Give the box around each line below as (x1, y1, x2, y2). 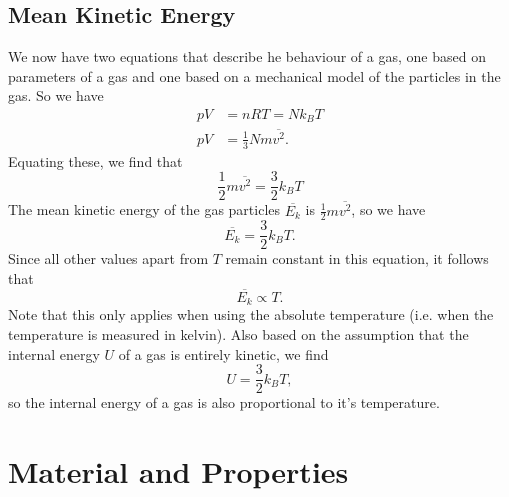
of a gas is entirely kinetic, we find (118, 343, 329, 364)
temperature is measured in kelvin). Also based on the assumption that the (8, 323, 469, 344)
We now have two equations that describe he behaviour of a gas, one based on (8, 46, 486, 67)
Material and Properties (8, 450, 349, 491)
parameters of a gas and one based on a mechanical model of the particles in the (8, 65, 501, 86)
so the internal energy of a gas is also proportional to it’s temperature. (8, 392, 440, 413)
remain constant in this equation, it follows (225, 248, 489, 269)
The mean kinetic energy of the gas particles (8, 199, 281, 220)
